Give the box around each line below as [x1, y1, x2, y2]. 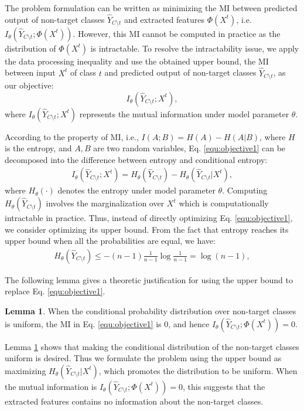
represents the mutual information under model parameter [79, 107, 289, 120]
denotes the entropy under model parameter [57, 184, 216, 196]
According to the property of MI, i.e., [5, 130, 139, 142]
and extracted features [124, 13, 204, 25]
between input [5, 66, 56, 79]
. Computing [222, 184, 268, 196]
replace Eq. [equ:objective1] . [5, 285, 105, 297]
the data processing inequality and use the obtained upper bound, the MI [5, 55, 269, 67]
